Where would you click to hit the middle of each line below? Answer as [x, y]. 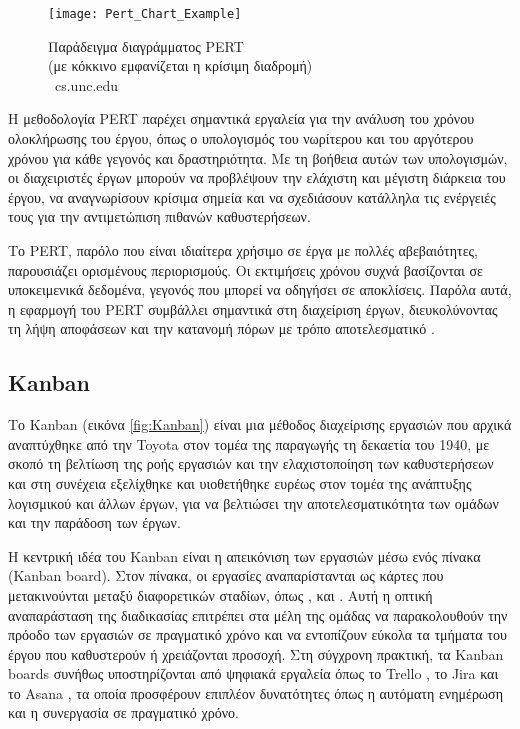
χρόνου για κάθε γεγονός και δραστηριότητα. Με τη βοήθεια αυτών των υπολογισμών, [258, 157]
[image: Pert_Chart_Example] [145, 14]
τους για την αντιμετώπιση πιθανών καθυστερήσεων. [159, 216]
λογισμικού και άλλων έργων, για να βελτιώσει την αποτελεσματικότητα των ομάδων [253, 502]
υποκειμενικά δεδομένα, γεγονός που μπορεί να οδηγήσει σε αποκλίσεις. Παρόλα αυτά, [260, 289]
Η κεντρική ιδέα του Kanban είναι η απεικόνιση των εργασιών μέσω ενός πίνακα [244, 555]
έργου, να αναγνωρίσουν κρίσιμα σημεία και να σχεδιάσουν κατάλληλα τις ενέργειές [252, 196]
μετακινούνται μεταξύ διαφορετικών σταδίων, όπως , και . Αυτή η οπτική [220, 594]
